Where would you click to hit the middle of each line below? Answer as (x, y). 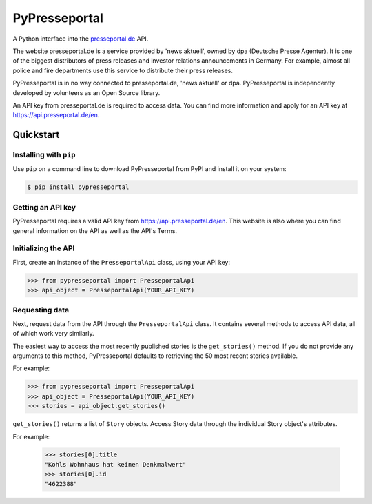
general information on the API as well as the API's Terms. (95, 230)
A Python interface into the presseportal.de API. (81, 39)
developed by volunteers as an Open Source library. (86, 92)
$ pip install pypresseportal (78, 187)
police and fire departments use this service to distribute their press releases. (123, 70)
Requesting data (41, 310)
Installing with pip (44, 155)
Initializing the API (44, 248)
